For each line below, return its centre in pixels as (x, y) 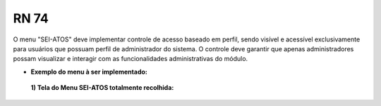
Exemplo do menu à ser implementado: (89, 72)
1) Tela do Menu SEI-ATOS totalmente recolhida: (102, 88)
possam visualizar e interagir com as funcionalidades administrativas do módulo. (131, 59)
